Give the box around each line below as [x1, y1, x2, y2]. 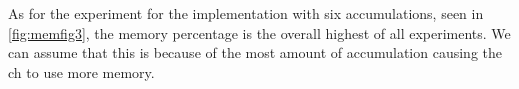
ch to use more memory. [8, 61, 155, 82]
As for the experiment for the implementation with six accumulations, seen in [8, 3, 484, 23]
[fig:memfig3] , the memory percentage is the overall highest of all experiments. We [8, 22, 511, 43]
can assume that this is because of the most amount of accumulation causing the [8, 42, 502, 63]
